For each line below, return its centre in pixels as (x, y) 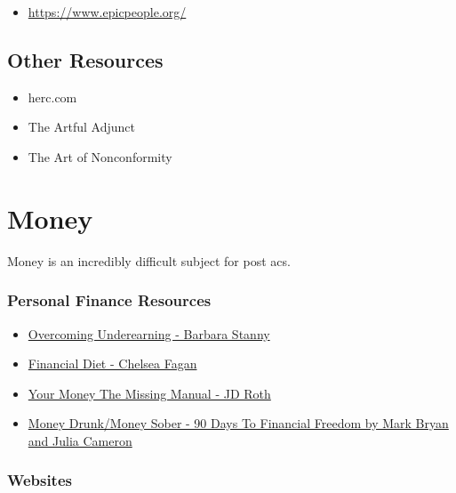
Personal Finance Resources (109, 300)
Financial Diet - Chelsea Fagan (112, 364)
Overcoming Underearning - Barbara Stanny (149, 333)
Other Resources (85, 59)
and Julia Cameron (80, 440)
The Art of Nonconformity (100, 156)
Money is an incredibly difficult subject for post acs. (149, 260)
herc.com (52, 97)
